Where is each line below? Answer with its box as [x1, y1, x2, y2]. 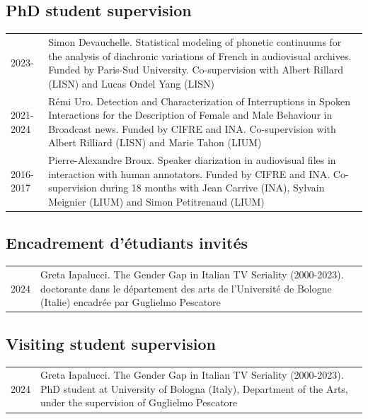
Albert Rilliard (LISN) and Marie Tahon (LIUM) [48, 135, 262, 150]
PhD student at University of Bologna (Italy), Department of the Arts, [40, 381, 348, 396]
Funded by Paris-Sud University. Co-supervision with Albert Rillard [48, 62, 344, 77]
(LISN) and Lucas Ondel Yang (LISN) [48, 76, 214, 90]
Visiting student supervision [6, 332, 217, 354]
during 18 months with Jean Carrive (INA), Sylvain [100, 180, 325, 195]
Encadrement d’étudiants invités [6, 232, 248, 254]
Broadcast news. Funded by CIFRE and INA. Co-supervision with [48, 121, 336, 136]
